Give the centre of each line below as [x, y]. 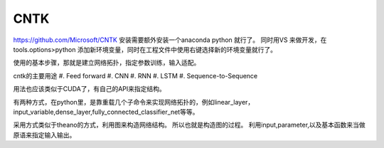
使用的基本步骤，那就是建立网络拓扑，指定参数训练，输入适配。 [107, 63]
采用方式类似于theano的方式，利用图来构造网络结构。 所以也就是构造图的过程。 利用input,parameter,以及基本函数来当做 [189, 125]
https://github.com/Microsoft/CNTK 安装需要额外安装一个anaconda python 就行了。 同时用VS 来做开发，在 [170, 40]
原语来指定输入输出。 [44, 134]
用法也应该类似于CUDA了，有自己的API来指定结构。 [90, 89]
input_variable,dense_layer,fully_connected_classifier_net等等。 [106, 112]
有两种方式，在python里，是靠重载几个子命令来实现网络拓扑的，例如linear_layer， [134, 102]
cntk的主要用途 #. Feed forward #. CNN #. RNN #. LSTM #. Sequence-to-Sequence [135, 75]
